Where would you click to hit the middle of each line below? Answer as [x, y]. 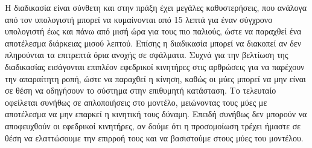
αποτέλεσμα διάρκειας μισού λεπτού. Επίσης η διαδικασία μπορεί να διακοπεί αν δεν [153, 43]
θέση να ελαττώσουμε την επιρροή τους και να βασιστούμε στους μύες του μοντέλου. [154, 137]
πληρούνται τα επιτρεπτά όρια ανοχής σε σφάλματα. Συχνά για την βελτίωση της [147, 55]
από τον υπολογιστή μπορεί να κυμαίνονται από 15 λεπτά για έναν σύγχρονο [139, 19]
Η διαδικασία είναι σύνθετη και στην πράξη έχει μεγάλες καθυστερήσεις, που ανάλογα [156, 7]
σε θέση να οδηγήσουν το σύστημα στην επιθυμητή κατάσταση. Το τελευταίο [141, 90]
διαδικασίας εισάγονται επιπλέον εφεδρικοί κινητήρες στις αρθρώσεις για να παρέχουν [155, 66]
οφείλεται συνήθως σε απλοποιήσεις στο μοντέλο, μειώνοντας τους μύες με [136, 102]
